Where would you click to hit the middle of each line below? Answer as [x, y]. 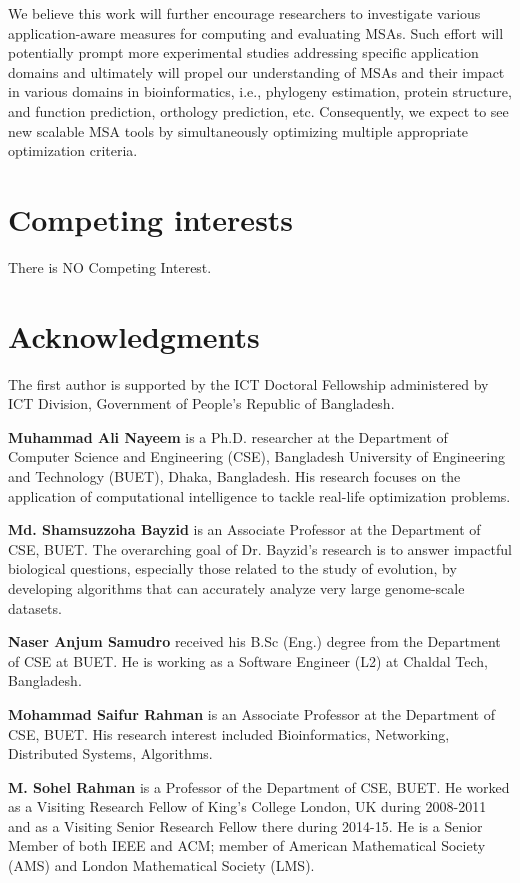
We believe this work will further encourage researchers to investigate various [244, 13]
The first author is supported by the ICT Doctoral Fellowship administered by [248, 383]
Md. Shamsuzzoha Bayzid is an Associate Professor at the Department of [244, 529]
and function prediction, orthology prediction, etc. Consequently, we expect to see [258, 110]
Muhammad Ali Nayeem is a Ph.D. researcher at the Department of [228, 436]
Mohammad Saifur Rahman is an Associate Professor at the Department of [251, 713]
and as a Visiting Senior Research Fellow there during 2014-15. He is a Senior [245, 825]
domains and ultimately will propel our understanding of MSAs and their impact [256, 71]
